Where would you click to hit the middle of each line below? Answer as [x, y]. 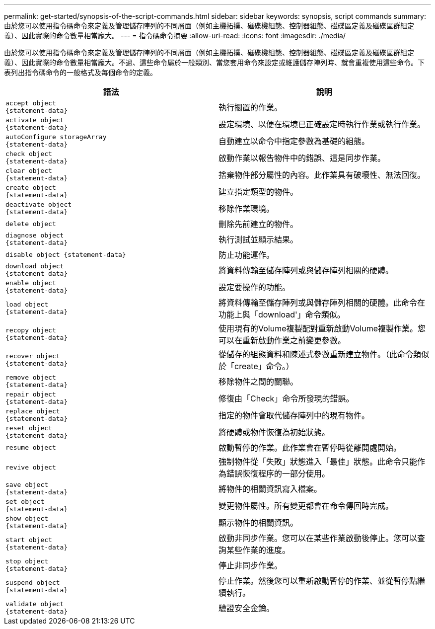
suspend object [33, 583]
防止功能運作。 [247, 255]
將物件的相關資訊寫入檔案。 [270, 489]
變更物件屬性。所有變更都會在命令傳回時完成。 [306, 506]
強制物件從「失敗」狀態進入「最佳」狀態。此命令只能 [318, 462]
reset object [29, 428]
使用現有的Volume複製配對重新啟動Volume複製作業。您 [322, 328]
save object [27, 485]
